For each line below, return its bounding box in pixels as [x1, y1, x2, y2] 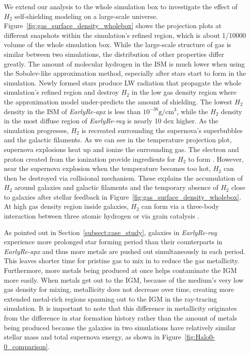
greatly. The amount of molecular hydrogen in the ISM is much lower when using [4, 58, 245, 68]
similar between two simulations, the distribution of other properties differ [4, 49, 224, 59]
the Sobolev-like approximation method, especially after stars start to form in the [4, 68, 246, 78]
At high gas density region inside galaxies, [4, 201, 129, 211]
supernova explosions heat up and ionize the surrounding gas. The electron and [4, 144, 239, 154]
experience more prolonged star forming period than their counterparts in [4, 237, 222, 247]
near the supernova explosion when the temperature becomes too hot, [4, 163, 211, 173]
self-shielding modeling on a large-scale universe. [14, 11, 158, 21]
